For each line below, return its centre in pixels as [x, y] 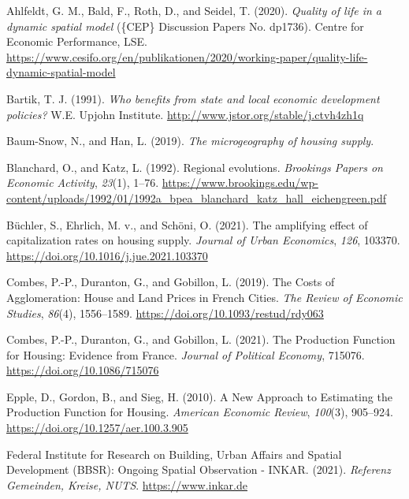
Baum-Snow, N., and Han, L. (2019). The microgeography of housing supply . [190, 141]
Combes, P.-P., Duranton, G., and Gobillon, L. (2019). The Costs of [171, 282]
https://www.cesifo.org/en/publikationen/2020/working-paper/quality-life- [187, 56]
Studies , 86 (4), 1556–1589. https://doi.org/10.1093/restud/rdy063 [165, 313]
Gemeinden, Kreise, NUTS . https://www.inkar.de [127, 484]
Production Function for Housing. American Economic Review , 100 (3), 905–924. [200, 412]
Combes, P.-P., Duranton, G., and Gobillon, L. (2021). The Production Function [201, 339]
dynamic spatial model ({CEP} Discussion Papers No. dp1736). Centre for [185, 26]
